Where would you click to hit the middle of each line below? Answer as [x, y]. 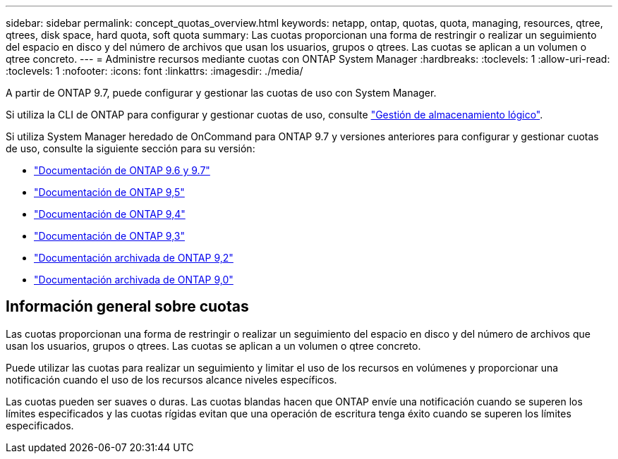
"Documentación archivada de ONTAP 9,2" [134, 258]
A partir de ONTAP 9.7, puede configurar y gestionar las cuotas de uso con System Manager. [221, 93]
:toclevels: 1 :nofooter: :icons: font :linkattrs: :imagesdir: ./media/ [154, 71]
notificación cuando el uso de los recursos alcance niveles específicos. [171, 379]
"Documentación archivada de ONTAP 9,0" [134, 280]
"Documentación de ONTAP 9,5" [109, 192]
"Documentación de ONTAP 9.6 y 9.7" [122, 170]
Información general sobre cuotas [127, 307]
